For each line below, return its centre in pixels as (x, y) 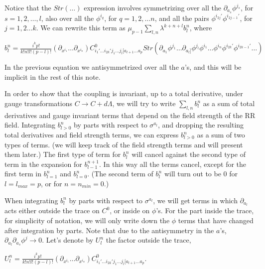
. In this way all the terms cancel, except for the (173, 164)
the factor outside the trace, (148, 240)
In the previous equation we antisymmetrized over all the (92, 67)
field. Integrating (30, 125)
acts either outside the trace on (52, 210)
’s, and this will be (213, 67)
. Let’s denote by (68, 240)
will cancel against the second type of (189, 154)
